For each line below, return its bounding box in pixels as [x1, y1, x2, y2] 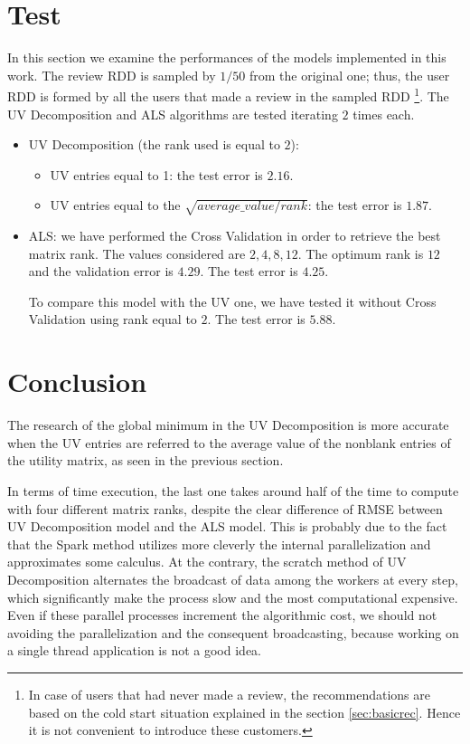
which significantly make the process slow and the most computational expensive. [7, 587, 458, 606]
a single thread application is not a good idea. [7, 641, 261, 660]
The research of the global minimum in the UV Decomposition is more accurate [7, 415, 449, 434]
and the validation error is [28, 262, 174, 281]
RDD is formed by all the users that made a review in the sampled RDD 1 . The [7, 84, 449, 105]
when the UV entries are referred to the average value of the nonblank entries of [7, 433, 451, 452]
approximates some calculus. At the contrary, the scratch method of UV [7, 552, 407, 571]
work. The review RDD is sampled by [7, 65, 216, 84]
